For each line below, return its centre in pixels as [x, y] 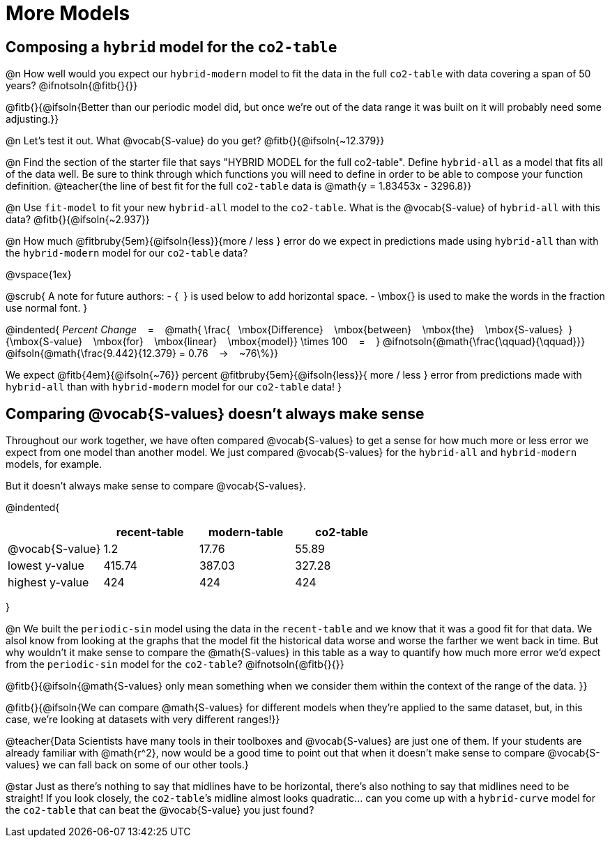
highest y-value [48, 583]
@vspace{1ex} [39, 275]
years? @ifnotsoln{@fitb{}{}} [72, 86]
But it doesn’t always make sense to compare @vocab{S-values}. [156, 486]
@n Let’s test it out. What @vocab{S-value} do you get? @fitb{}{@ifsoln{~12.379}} [195, 141]
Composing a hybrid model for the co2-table [171, 47]
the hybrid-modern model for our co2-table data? [127, 253]
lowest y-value [46, 566]
